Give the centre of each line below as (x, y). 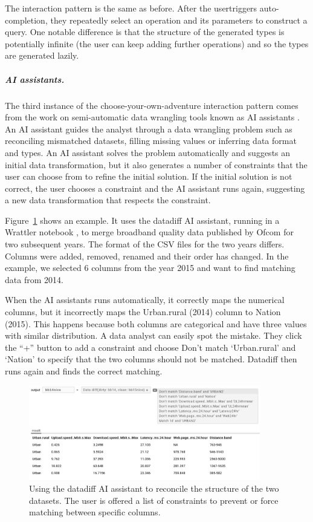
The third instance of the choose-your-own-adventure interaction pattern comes (152, 105)
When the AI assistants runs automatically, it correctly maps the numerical (145, 300)
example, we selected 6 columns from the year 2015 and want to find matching (150, 268)
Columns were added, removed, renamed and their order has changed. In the (147, 256)
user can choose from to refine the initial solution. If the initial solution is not (149, 176)
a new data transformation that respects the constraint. (108, 200)
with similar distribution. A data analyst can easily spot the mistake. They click (153, 335)
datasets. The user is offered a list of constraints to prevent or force (154, 500)
